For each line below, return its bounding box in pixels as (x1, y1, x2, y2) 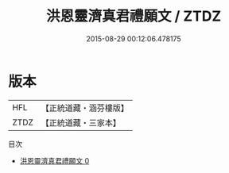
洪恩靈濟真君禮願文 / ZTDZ (45, 7, 222, 25)
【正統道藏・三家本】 (41, 117, 122, 128)
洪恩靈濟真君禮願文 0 (19, 156, 90, 165)
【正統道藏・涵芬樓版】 (41, 102, 130, 113)
